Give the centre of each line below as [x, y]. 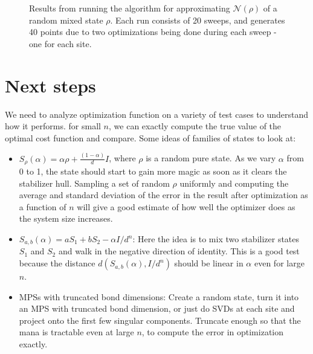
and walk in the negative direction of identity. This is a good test [179, 251]
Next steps [50, 85]
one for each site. [60, 43]
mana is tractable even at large [76, 332]
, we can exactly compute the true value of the [195, 126]
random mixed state [66, 20]
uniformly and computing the [234, 183]
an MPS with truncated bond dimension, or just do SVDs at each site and [157, 308]
